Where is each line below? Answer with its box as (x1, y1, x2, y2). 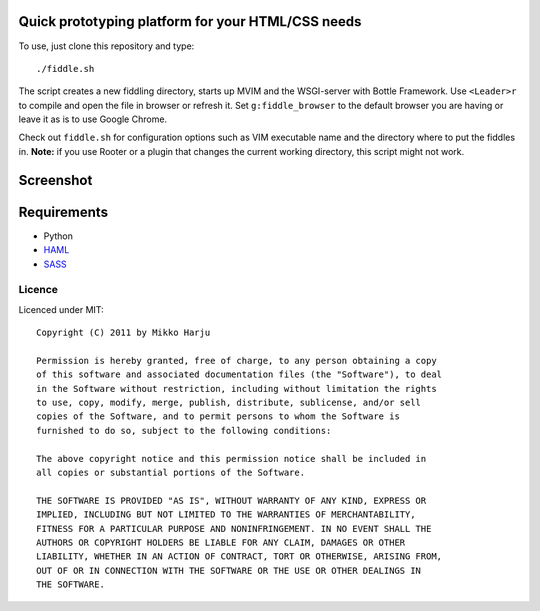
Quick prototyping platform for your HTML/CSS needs (18, 13, 362, 30)
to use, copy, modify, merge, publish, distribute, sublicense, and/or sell (36, 397, 422, 409)
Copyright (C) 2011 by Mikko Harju (36, 327, 211, 339)
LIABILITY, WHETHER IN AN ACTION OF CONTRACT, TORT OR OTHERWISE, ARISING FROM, (36, 551, 443, 562)
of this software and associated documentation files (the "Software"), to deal (36, 369, 443, 380)
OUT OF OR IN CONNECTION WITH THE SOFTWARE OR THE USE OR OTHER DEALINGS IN (36, 565, 422, 576)
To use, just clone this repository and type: (18, 40, 195, 52)
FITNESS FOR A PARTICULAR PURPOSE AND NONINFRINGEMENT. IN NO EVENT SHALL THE (36, 523, 432, 534)
